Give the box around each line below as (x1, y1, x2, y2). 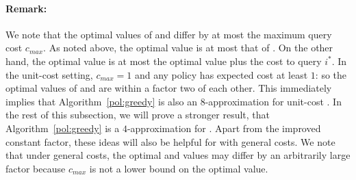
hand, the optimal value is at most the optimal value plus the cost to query (5, 53, 322, 68)
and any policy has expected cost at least (134, 67, 308, 81)
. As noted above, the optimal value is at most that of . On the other (43, 40, 333, 55)
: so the (315, 67, 347, 81)
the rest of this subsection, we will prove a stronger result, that (5, 107, 270, 122)
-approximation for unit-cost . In (205, 94, 342, 108)
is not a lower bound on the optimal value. (89, 161, 268, 175)
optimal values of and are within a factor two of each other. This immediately (5, 81, 332, 95)
